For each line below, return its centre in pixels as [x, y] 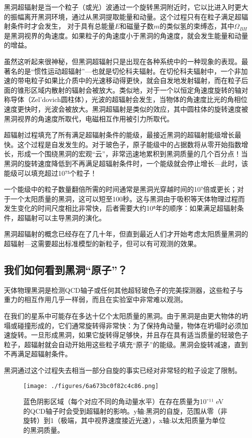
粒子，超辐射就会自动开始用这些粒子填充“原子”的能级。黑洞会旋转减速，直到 [126, 344]
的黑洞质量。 [44, 430]
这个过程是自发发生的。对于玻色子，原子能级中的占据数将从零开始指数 [129, 144]
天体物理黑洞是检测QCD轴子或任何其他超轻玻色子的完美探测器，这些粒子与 [124, 290]
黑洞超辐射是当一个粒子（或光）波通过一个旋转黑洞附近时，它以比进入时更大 [126, 7]
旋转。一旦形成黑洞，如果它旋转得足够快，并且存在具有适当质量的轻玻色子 [129, 335]
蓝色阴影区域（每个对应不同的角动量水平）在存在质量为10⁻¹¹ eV [124, 401]
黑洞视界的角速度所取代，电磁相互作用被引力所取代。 [89, 118]
